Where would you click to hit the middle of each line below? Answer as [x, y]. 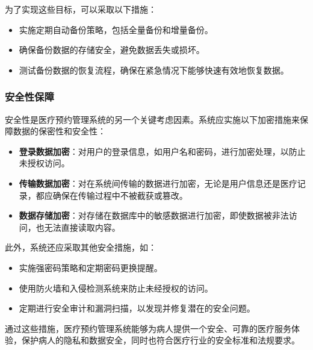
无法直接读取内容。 [82, 227]
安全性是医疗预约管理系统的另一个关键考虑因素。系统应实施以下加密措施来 [152, 119]
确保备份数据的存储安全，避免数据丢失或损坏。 [112, 50]
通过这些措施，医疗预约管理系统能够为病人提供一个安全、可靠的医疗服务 [148, 328]
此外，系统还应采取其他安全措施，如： [81, 247]
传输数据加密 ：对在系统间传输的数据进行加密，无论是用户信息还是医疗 [158, 183]
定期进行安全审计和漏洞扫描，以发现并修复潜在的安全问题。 [137, 308]
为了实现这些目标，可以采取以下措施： [81, 9]
